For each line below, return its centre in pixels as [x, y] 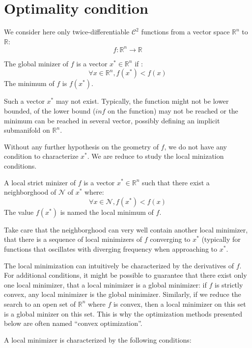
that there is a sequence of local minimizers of [73, 239]
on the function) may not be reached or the [173, 111]
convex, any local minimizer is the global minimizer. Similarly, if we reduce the [123, 294]
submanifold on [27, 130]
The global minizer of [36, 63]
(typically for [221, 239]
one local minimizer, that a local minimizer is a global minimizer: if [105, 284]
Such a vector [24, 101]
